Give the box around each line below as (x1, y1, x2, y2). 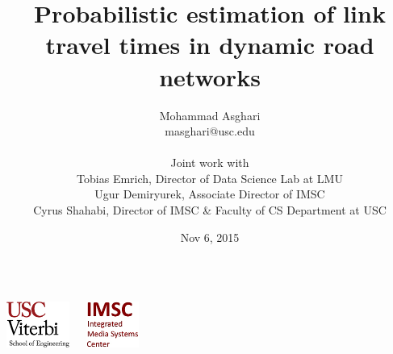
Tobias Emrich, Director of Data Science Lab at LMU (77, 169, 343, 186)
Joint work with (170, 154, 249, 171)
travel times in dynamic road (45, 28, 374, 61)
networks (159, 60, 261, 93)
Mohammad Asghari (159, 106, 261, 123)
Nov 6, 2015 (180, 228, 240, 245)
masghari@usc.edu (165, 123, 255, 140)
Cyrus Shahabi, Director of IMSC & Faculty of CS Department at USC (33, 202, 387, 219)
